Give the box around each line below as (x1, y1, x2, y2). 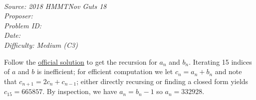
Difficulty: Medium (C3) (4, 39, 78, 50)
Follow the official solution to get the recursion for (4, 56, 157, 67)
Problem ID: (4, 20, 42, 30)
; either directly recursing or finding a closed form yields (76, 76, 249, 86)
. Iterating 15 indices (189, 56, 252, 67)
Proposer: (4, 10, 33, 21)
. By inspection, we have (42, 86, 117, 97)
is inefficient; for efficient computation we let (36, 66, 173, 77)
